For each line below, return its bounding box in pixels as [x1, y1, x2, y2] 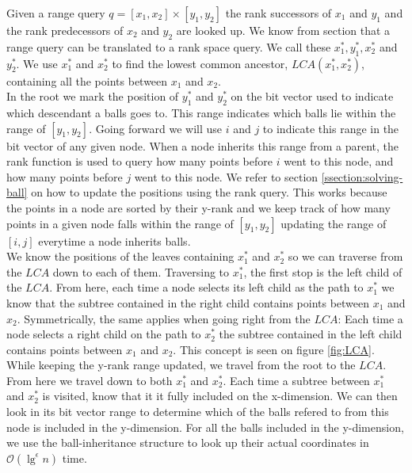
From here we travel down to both [6, 372, 173, 388]
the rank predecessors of [6, 22, 124, 38]
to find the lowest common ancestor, [112, 55, 288, 71]
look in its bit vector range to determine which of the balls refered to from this [6, 403, 389, 420]
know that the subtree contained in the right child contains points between [6, 294, 370, 311]
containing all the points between [6, 72, 168, 89]
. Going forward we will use [89, 120, 222, 136]
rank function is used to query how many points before [6, 153, 273, 170]
